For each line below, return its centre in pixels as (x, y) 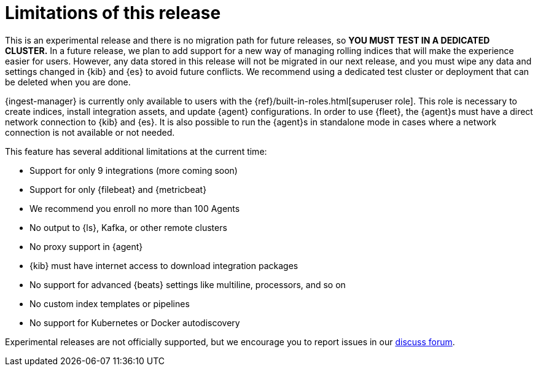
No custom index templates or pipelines (110, 303)
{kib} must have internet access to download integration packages (164, 265)
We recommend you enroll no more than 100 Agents (135, 208)
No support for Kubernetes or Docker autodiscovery (135, 322)
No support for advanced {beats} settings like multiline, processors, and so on (188, 284)
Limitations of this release (113, 13)
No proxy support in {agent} (86, 246)
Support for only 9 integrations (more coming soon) (134, 170)
